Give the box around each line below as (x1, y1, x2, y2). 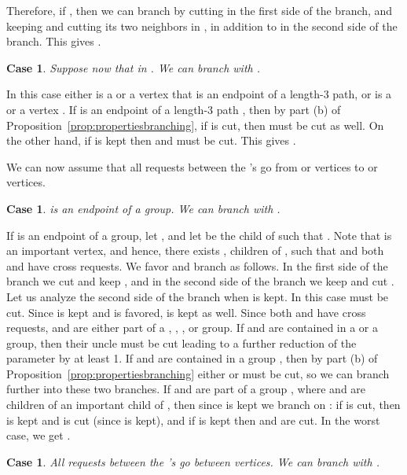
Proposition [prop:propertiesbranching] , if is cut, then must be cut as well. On (6, 116, 384, 133)
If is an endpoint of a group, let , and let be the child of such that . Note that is (6, 226, 392, 243)
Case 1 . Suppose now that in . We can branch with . (6, 59, 261, 75)
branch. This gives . (6, 33, 101, 50)
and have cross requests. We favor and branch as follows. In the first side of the (6, 257, 388, 274)
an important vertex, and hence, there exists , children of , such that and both (6, 242, 384, 259)
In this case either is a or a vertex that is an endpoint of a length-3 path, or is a (6, 86, 392, 102)
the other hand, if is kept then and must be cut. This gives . (6, 132, 296, 149)
